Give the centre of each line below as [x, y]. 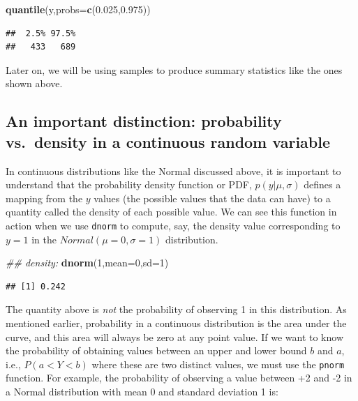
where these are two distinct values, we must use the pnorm [218, 364]
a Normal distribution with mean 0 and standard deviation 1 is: [142, 391]
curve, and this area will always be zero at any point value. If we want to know [175, 336]
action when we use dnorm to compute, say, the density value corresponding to [173, 225]
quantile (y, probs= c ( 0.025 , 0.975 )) [78, 9]
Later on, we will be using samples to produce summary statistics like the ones [174, 69]
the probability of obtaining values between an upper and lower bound [156, 350]
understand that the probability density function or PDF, [129, 184]
